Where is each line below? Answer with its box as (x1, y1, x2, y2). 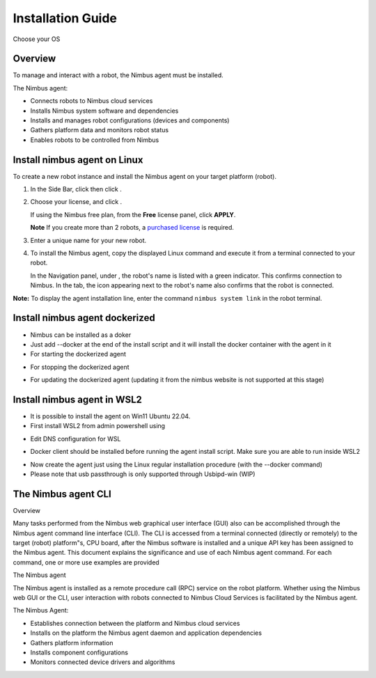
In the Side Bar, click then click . (30, 185, 122, 194)
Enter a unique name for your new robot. (30, 236, 147, 244)
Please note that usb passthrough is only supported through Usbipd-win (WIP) (30, 470, 256, 478)
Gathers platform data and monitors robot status (30, 126, 169, 134)
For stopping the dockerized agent (30, 363, 130, 371)
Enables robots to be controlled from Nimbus (30, 136, 159, 144)
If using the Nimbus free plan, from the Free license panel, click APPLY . (30, 210, 236, 219)
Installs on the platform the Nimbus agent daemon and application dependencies (30, 629, 263, 637)
